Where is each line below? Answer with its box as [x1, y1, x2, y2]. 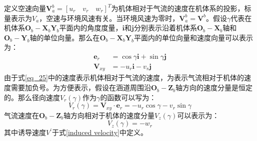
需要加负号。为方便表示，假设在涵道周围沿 [10, 82, 151, 93]
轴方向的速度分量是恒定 [175, 82, 253, 93]
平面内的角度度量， [59, 22, 122, 33]
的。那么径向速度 [4, 92, 60, 102]
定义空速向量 [4, 3, 46, 13]
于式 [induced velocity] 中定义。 [52, 127, 147, 138]
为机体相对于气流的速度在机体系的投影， [111, 3, 244, 13]
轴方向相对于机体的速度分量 [63, 110, 155, 120]
